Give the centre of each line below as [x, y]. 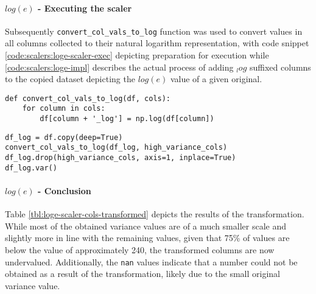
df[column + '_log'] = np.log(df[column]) [127, 119]
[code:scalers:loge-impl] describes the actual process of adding [119, 67]
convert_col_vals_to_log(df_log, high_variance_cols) [116, 148]
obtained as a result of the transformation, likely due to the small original [142, 274]
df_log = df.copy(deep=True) [64, 137]
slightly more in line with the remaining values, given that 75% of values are [147, 238]
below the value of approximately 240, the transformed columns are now [140, 250]
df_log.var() [31, 168]
